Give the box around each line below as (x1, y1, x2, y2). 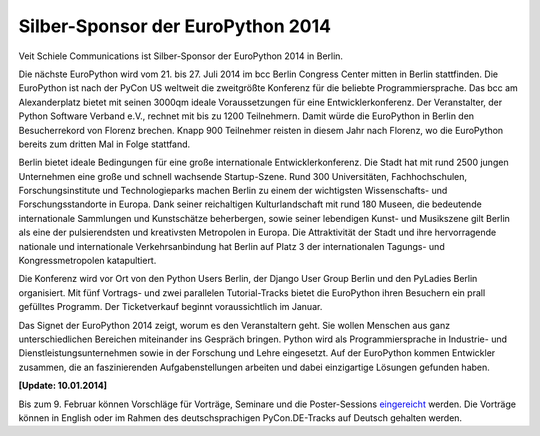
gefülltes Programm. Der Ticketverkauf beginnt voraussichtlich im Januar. (18, 301, 323, 313)
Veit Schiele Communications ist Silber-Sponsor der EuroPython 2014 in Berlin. (18, 50, 344, 62)
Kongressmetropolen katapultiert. (18, 255, 157, 267)
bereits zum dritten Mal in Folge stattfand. (18, 138, 191, 150)
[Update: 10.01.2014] (18, 380, 108, 392)
